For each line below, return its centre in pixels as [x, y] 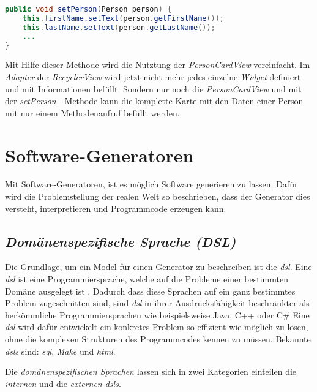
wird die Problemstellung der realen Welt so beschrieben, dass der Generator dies [158, 196]
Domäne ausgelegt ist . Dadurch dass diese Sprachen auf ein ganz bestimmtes [150, 291]
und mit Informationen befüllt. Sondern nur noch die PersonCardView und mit [153, 89]
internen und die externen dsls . [63, 383]
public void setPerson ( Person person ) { [88, 9]
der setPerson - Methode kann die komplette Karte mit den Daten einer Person [154, 101]
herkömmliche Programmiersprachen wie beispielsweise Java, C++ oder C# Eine [157, 315]
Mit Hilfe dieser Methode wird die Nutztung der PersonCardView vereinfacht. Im [158, 65]
